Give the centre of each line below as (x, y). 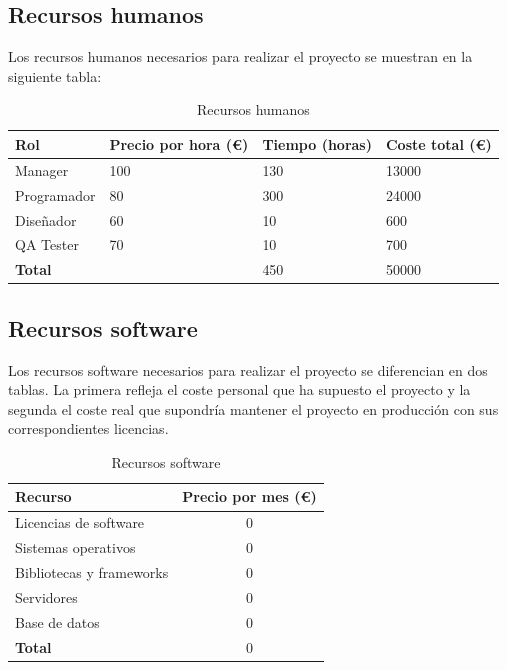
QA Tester (47, 244)
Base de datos (57, 621)
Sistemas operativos (75, 547)
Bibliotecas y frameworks (92, 572)
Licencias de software (80, 522)
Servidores (46, 596)
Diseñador (46, 219)
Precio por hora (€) (179, 143)
